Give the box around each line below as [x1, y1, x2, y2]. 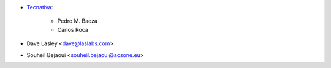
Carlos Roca [57, 26, 88, 33]
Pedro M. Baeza [57, 17, 98, 25]
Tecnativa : [26, 4, 53, 10]
